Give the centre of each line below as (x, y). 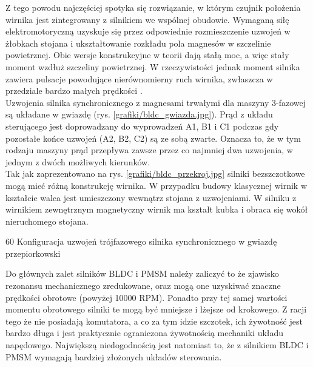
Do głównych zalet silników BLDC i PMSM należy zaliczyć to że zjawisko (142, 273)
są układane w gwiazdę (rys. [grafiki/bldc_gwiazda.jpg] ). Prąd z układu (139, 114)
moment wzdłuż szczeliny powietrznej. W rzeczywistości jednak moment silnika (153, 66)
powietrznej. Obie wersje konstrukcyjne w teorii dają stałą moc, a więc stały (147, 55)
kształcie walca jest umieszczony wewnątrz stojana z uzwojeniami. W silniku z (151, 197)
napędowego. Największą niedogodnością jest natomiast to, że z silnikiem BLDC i (157, 345)
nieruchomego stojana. (47, 221)
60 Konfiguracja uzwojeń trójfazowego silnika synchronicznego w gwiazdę (141, 241)
